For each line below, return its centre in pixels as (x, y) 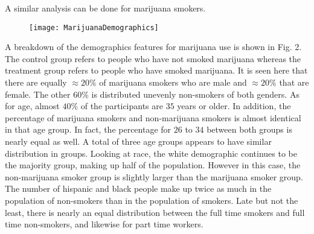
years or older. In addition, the (234, 106)
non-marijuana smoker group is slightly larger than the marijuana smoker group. (154, 176)
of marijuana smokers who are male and (173, 82)
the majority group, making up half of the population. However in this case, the (153, 165)
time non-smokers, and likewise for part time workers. (104, 224)
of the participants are (122, 106)
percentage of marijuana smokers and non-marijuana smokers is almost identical (153, 117)
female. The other (38, 94)
